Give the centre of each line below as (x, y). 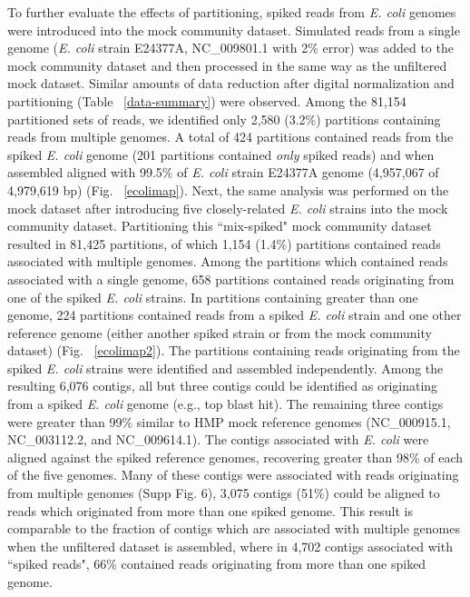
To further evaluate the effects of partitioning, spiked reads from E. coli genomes (232, 12)
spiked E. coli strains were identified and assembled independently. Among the (225, 368)
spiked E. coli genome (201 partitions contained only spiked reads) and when (221, 154)
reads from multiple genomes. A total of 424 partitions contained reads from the (230, 137)
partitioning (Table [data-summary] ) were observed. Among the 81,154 (207, 100)
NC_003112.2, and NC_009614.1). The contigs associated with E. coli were (218, 439)
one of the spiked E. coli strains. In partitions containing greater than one (213, 297)
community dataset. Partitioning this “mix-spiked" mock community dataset (220, 226)
